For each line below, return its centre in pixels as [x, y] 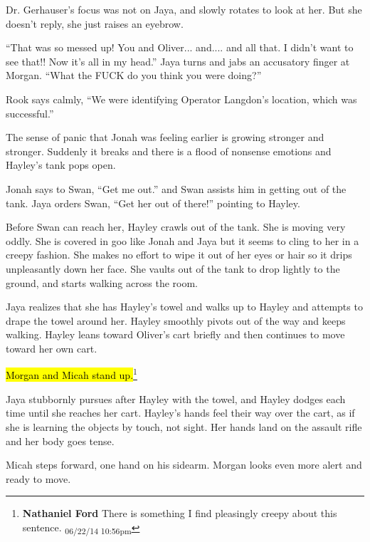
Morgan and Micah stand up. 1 [72, 374]
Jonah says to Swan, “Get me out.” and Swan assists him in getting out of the [176, 188]
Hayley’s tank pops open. [61, 165]
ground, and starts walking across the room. [102, 282]
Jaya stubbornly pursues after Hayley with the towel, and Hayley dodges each [176, 398]
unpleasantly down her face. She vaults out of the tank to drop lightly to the [173, 268]
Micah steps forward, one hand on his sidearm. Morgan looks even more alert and [184, 465]
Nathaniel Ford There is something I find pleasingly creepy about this [180, 513]
